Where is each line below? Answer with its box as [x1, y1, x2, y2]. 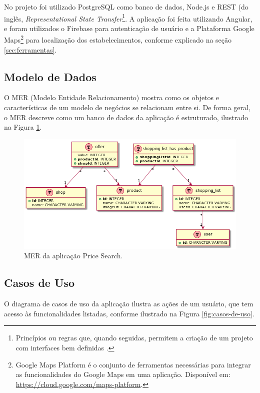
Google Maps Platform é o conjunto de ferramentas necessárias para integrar [15, 359, 251, 369]
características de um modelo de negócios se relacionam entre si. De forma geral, [4, 102, 250, 113]
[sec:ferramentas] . [4, 44, 57, 55]
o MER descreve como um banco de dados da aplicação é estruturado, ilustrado [4, 112, 248, 122]
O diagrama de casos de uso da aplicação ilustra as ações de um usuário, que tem [4, 298, 253, 309]
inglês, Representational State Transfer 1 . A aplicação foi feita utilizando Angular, [4, 12, 252, 24]
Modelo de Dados [4, 69, 96, 84]
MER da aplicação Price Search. [24, 250, 123, 261]
